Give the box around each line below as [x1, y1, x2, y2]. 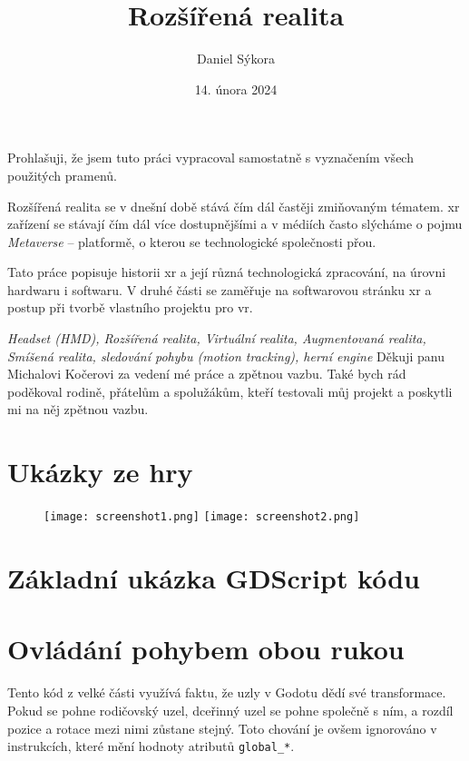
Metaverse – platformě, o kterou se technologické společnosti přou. [7, 232, 376, 251]
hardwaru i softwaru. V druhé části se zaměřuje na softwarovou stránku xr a [7, 280, 432, 299]
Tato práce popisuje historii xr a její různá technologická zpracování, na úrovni [7, 262, 446, 282]
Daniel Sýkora [197, 49, 275, 68]
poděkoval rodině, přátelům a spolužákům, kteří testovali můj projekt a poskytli [7, 381, 453, 400]
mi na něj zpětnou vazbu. [7, 400, 149, 419]
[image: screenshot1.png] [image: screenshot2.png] [44, 510, 360, 524]
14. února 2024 [194, 79, 278, 98]
